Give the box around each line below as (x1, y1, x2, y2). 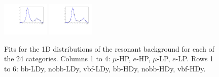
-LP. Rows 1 (175, 53, 214, 64)
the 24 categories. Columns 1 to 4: (4, 53, 111, 64)
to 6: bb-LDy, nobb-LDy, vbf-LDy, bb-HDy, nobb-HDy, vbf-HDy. (4, 63, 206, 73)
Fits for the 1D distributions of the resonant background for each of (4, 43, 214, 54)
